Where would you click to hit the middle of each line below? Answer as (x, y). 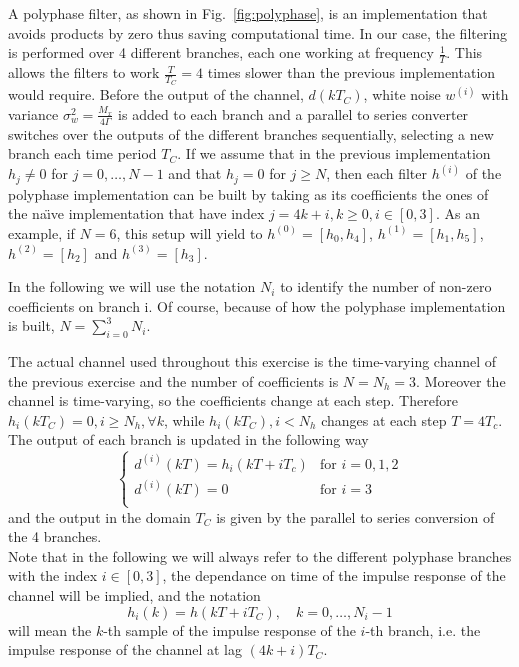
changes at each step (384, 419)
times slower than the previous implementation (351, 72)
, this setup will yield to (189, 232)
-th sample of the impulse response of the (229, 629)
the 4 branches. (55, 536)
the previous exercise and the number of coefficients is (173, 380)
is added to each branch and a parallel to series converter (293, 113)
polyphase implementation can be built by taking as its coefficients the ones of (248, 193)
